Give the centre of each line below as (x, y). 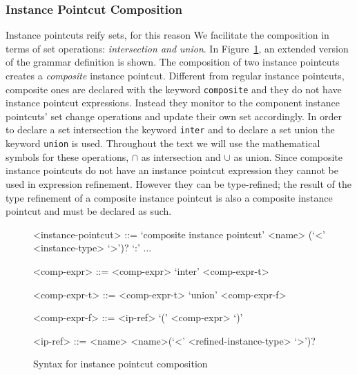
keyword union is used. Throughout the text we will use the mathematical (163, 143)
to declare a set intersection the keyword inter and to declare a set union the (170, 129)
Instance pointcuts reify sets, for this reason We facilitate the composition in (167, 35)
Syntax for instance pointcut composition (120, 364)
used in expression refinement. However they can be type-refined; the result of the (178, 183)
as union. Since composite (288, 156)
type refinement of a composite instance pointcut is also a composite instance (169, 197)
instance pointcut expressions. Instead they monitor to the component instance (173, 103)
